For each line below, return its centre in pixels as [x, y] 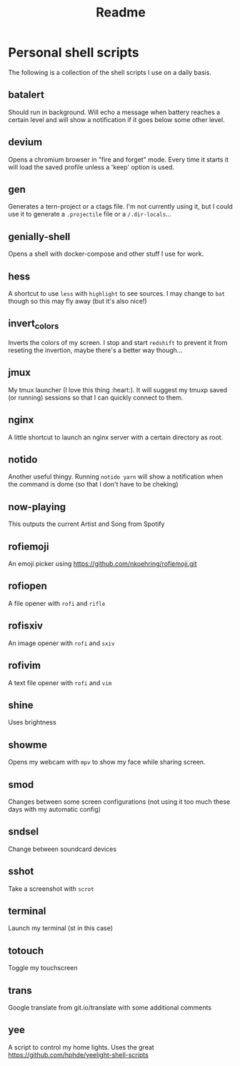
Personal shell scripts [74, 53]
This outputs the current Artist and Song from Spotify [86, 524]
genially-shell [39, 236]
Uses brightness [32, 722]
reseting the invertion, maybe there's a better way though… [95, 350]
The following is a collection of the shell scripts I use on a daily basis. [110, 72]
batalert [26, 95]
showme [27, 745]
